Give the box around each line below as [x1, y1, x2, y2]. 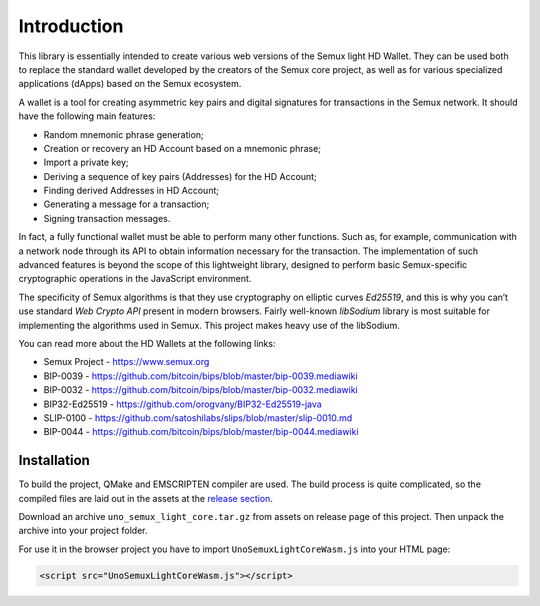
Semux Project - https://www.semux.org [43, 356, 210, 368]
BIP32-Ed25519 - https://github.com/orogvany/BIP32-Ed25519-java [43, 398, 322, 410]
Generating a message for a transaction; [43, 198, 210, 210]
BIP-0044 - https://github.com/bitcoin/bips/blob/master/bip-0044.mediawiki [43, 426, 359, 438]
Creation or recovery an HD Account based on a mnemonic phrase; [43, 142, 322, 154]
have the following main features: [18, 110, 156, 122]
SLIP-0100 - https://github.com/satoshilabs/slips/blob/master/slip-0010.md [43, 411, 353, 424]
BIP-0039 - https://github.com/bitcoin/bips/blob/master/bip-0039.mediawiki [43, 370, 359, 382]
